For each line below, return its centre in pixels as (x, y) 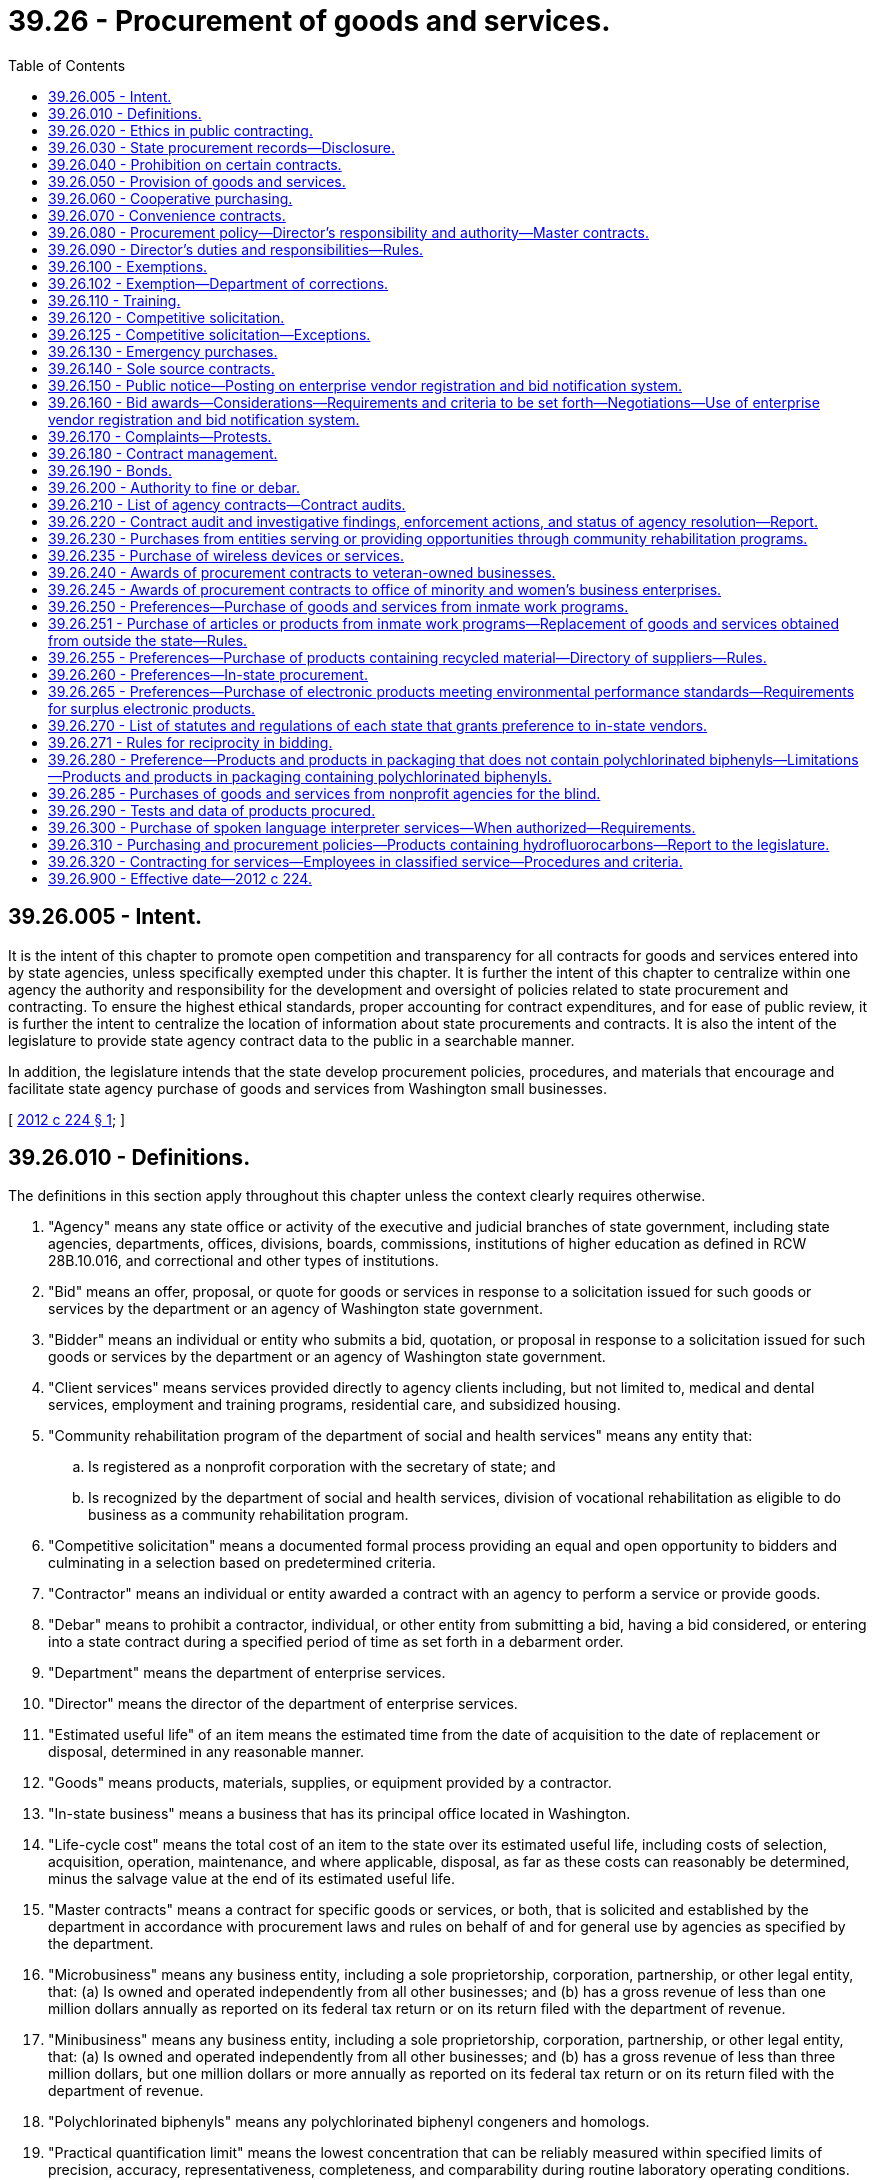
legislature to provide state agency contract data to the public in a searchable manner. (291, 1040)
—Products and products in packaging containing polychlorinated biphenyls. (300, 776)
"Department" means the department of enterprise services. (247, 1673)
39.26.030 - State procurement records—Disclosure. (221, 147)
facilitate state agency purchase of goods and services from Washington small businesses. (308, 1088)
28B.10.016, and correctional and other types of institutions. (243, 1261)
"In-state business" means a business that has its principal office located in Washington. (339, 1814)
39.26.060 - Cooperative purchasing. (170, 198)
